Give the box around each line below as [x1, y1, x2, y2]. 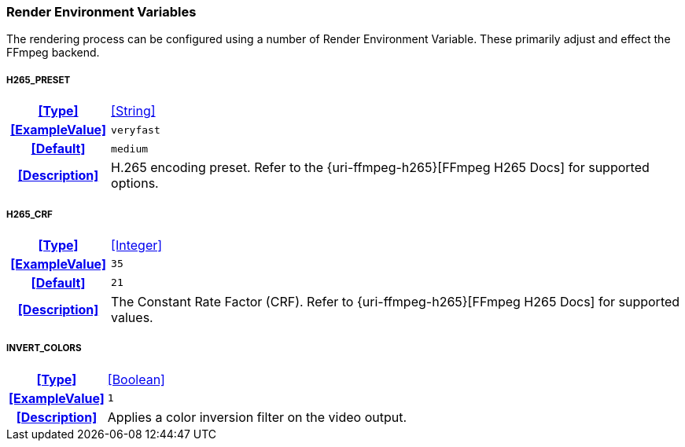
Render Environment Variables [6, 4, 197, 20]
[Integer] [111, 236, 163, 253]
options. [111, 175, 159, 192]
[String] [111, 103, 156, 119]
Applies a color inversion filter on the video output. [107, 409, 407, 425]
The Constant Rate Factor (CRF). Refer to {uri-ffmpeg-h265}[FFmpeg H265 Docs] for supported [111, 293, 680, 310]
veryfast [111, 123, 160, 136]
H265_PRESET [6, 74, 71, 86]
